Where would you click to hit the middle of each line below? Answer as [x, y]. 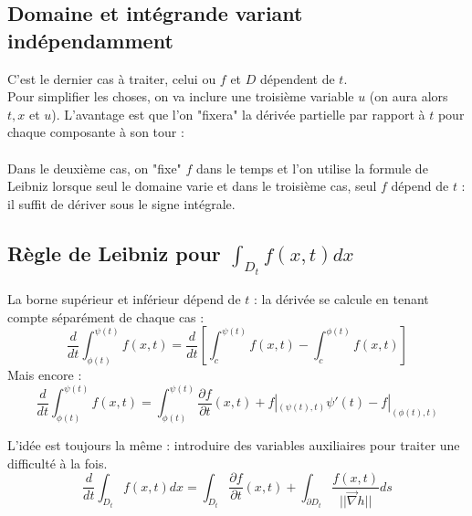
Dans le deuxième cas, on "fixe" [94, 168]
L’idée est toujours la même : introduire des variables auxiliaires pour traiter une [234, 444]
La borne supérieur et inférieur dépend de [124, 298]
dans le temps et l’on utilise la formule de [312, 168]
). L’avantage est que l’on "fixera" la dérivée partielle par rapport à [238, 114]
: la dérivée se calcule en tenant [341, 298]
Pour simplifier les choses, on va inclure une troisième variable [181, 96]
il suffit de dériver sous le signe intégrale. [121, 203]
